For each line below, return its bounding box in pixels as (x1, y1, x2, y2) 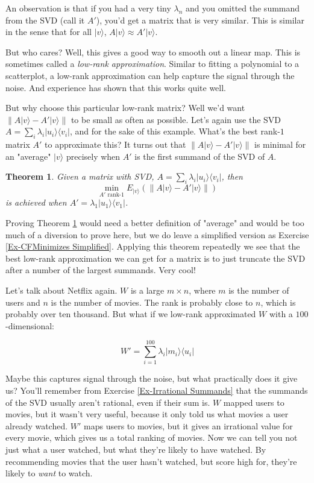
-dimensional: (5, 319, 54, 332)
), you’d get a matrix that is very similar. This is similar (96, 13, 304, 26)
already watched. (5, 419, 68, 432)
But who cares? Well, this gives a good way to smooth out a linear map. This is (5, 45, 301, 58)
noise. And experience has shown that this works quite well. (5, 81, 227, 93)
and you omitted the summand (185, 2, 300, 14)
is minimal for (254, 138, 306, 151)
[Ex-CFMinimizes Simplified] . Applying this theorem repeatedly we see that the (5, 240, 300, 253)
